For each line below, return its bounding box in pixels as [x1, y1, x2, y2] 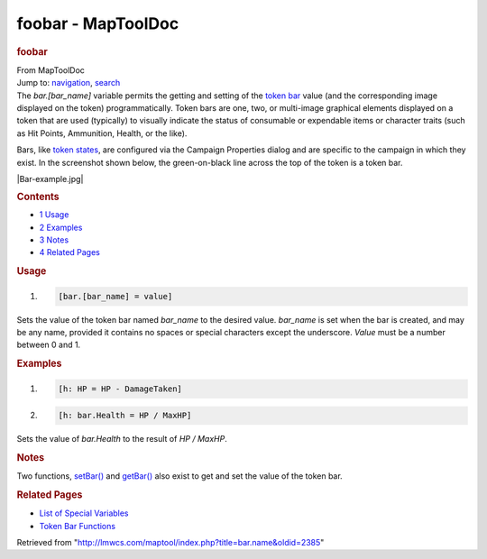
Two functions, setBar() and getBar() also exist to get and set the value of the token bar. [16, 471, 343, 481]
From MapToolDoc [16, 64, 86, 76]
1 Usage [39, 209, 69, 220]
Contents [16, 190, 60, 203]
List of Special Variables [39, 508, 130, 518]
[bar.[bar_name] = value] [58, 291, 173, 301]
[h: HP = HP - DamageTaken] [58, 383, 182, 394]
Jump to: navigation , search [16, 78, 121, 88]
